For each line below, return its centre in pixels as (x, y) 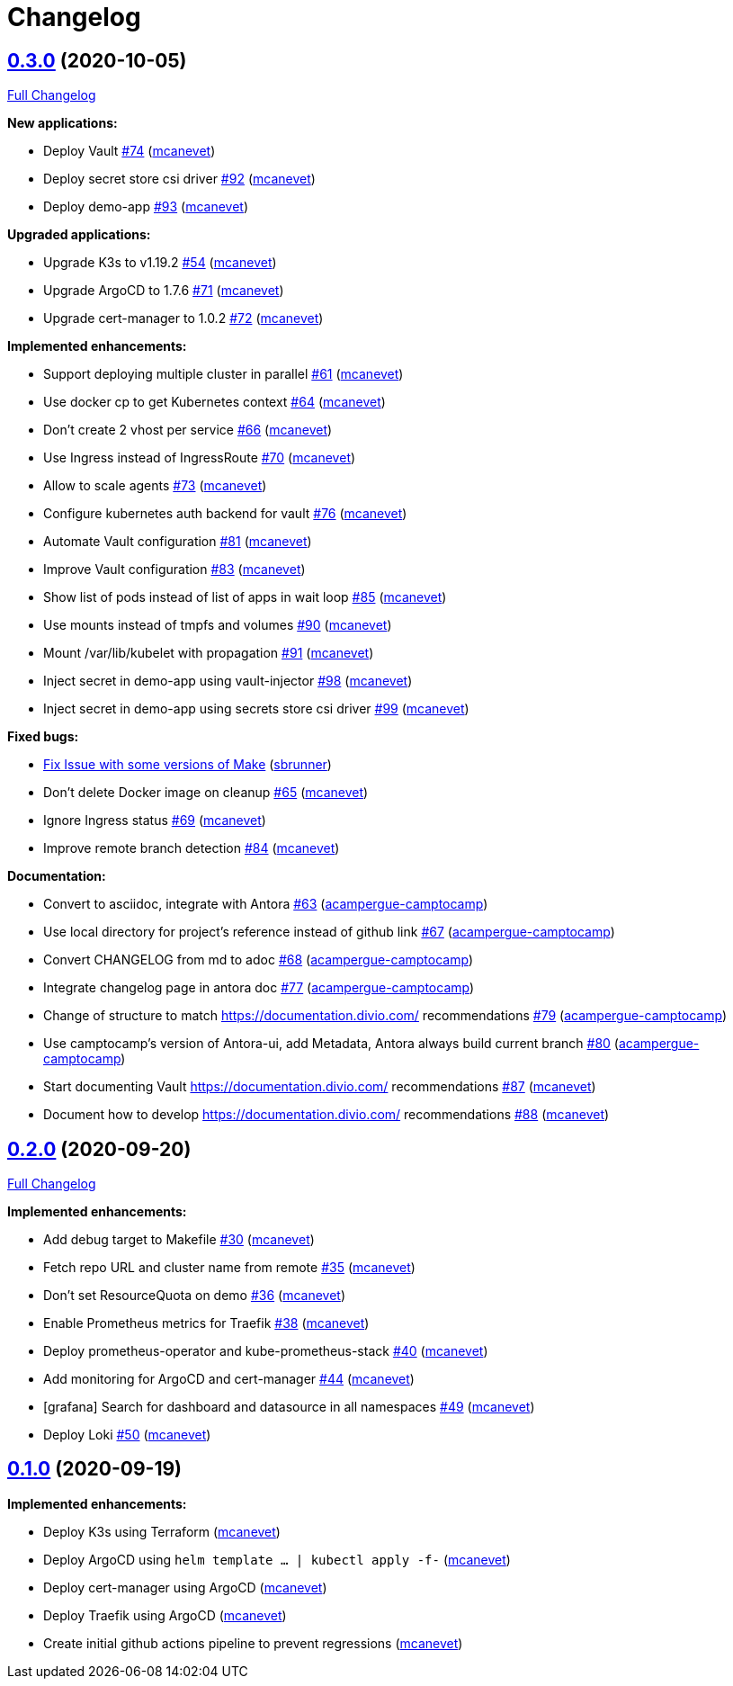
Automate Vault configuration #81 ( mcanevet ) (178, 542)
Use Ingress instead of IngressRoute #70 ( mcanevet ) (200, 458)
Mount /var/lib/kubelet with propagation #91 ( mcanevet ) (209, 653)
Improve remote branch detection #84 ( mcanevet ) (192, 848)
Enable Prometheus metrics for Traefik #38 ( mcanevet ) (206, 1323)
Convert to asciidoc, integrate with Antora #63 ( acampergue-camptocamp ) (266, 904)
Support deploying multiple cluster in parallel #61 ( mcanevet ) (223, 374)
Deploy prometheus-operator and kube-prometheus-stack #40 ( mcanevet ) (266, 1351)
